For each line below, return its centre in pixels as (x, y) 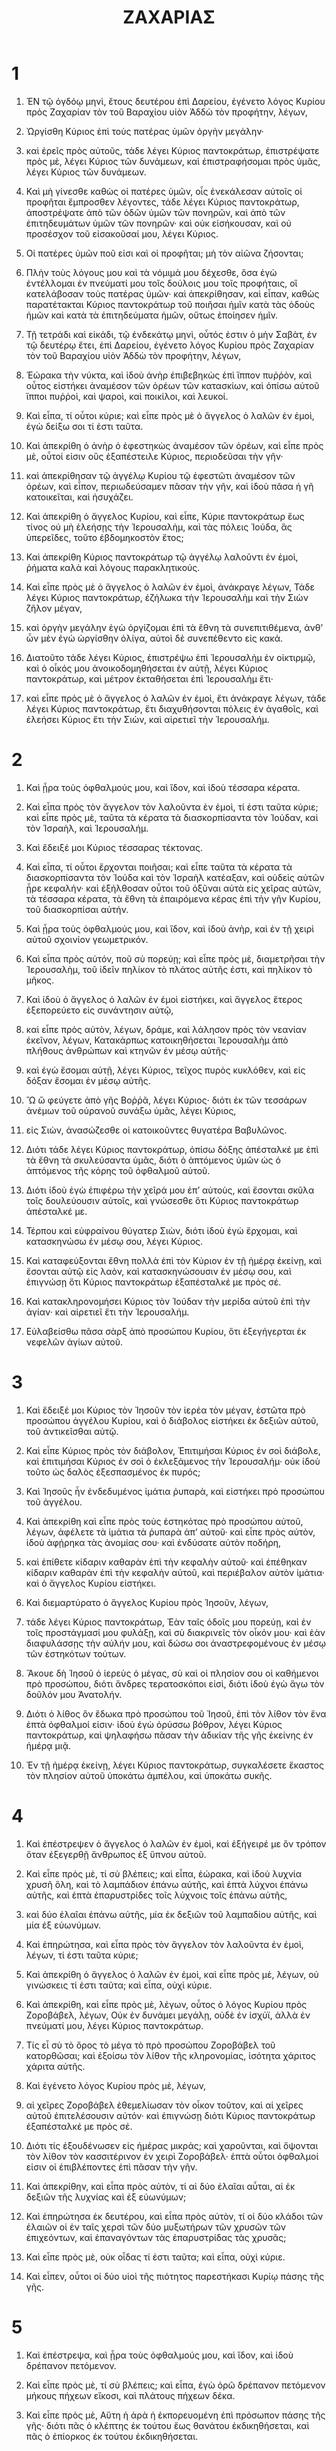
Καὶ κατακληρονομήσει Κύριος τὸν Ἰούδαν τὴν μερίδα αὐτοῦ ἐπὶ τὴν (168, 1301)
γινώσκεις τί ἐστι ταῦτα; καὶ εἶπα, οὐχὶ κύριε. (119, 1985)
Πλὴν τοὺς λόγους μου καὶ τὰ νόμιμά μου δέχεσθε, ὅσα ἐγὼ (151, 272)
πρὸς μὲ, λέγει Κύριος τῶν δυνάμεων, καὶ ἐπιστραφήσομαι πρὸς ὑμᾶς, (173, 161)
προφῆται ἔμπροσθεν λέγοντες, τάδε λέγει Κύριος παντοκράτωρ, (162, 202)
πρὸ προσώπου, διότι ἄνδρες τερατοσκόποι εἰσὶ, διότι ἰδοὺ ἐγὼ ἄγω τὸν (175, 1683)
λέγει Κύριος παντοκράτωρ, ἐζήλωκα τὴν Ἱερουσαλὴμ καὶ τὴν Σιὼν (167, 597)
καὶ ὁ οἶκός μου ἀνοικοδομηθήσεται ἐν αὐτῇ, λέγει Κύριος (147, 668)
